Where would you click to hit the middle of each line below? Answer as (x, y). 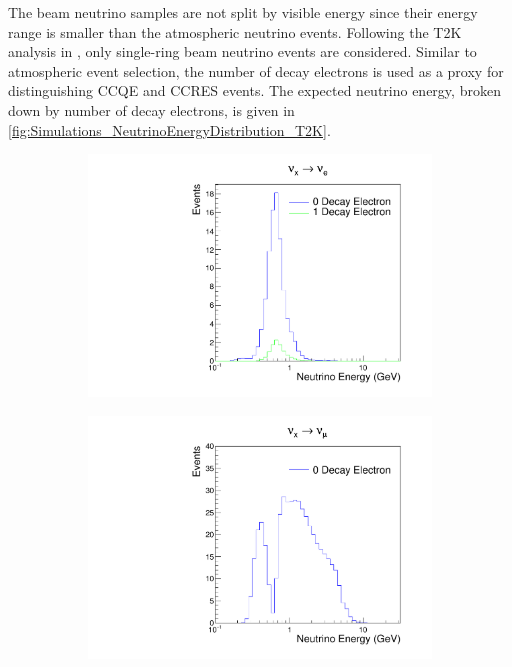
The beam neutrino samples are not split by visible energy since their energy (243, 12)
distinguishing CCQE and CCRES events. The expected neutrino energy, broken (254, 90)
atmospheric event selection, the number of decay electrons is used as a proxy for (256, 70)
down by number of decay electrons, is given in (151, 109)
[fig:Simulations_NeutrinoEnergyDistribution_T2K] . (169, 129)
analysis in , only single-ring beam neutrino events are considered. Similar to (242, 51)
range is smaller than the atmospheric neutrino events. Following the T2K (235, 31)
